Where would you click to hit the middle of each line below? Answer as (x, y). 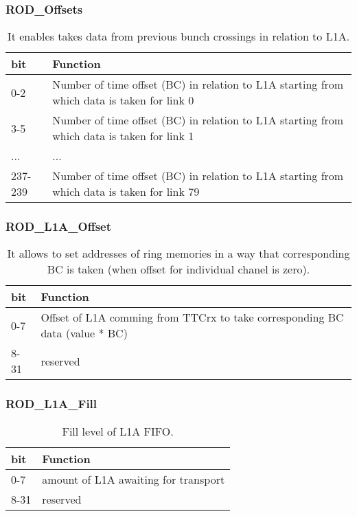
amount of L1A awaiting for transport (134, 479)
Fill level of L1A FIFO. (118, 431)
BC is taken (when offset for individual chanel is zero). (178, 269)
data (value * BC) (84, 333)
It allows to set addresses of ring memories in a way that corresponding (178, 254)
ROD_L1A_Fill (51, 404)
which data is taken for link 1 (123, 136)
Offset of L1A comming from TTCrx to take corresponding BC (192, 317)
